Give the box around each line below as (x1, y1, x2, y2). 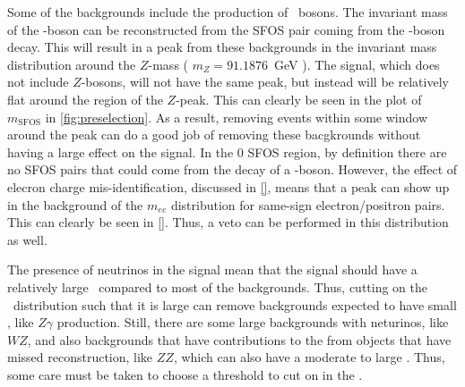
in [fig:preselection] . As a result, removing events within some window (45, 107, 427, 126)
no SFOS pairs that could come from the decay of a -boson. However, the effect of (7, 160, 458, 179)
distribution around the (7, 55, 136, 73)
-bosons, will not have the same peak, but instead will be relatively (81, 72, 449, 91)
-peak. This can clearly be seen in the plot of (176, 89, 422, 108)
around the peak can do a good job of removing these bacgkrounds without (7, 125, 421, 144)
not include (7, 72, 69, 91)
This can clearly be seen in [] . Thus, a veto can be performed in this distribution (7, 213, 449, 231)
